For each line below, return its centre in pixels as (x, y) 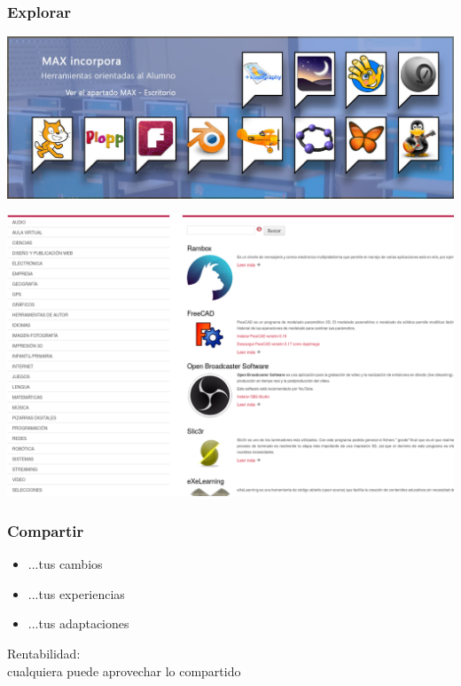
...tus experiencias (76, 593)
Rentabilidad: (44, 653)
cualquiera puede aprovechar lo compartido (124, 670)
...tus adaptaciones (78, 623)
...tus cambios (65, 564)
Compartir (46, 530)
